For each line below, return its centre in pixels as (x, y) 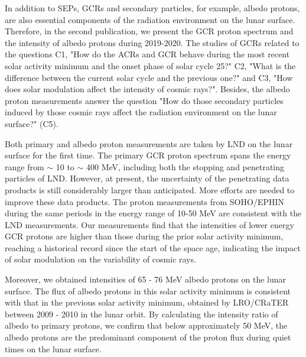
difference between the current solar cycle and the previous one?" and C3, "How (149, 77)
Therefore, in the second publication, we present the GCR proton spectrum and (149, 31)
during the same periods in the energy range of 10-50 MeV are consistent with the (153, 213)
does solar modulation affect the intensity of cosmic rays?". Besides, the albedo (147, 89)
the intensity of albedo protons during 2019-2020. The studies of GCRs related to (152, 42)
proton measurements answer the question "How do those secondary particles (144, 100)
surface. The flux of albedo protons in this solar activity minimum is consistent (148, 291)
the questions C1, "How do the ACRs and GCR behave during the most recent (147, 54)
